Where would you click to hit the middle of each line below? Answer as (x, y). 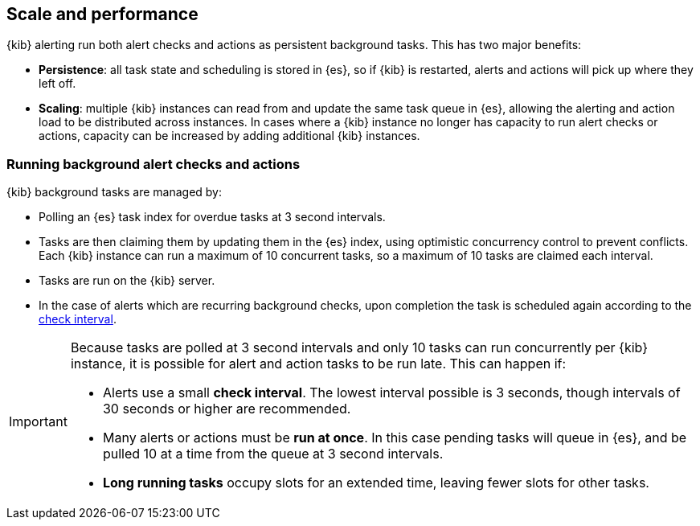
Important (38, 422)
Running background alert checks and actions (154, 164)
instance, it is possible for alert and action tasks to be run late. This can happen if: (318, 364)
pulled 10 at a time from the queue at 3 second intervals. (273, 454)
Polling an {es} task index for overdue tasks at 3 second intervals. (212, 217)
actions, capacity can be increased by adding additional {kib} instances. (229, 136)
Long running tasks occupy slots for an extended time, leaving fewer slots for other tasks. (376, 483)
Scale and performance (102, 14)
